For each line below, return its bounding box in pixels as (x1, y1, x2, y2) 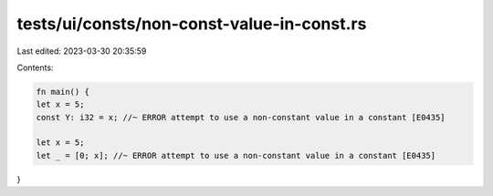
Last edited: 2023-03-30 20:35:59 (16, 46, 147, 57)
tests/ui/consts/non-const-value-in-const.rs (16, 14, 367, 34)
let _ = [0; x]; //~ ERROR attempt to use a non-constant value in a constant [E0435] (36, 150, 436, 160)
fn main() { (36, 87, 90, 97)
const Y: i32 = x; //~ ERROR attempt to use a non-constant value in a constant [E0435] (36, 112, 446, 122)
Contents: (16, 62, 54, 73)
